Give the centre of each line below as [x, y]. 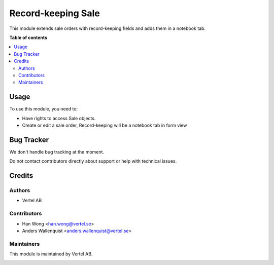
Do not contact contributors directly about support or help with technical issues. [93, 161]
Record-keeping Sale [55, 13]
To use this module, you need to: [44, 109]
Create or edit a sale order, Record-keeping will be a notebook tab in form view [105, 125]
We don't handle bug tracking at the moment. [57, 152]
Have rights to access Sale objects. [59, 118]
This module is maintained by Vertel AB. [51, 254]
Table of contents [28, 37]
